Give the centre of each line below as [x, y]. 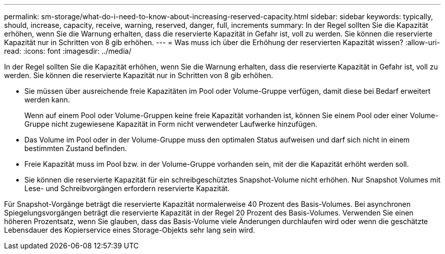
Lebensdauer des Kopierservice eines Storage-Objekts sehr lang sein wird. [130, 230]
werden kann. [47, 100]
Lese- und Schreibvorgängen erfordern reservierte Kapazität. [127, 188]
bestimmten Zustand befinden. [76, 148]
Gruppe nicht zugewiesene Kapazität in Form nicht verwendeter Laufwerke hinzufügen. [171, 124]
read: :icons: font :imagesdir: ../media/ [68, 51]
